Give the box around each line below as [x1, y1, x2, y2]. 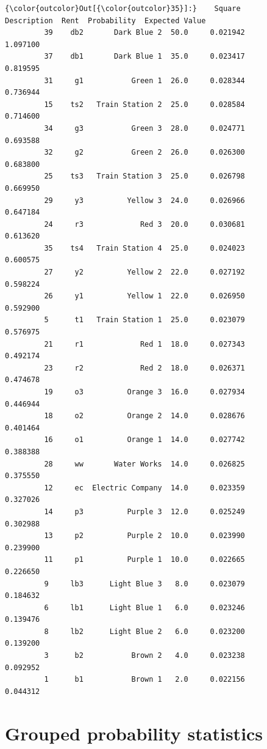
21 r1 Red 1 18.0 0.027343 [44, 339, 245, 349]
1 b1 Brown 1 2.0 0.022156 [44, 675, 245, 684]
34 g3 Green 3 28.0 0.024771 [44, 124, 245, 133]
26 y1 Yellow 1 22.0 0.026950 [44, 292, 245, 301]
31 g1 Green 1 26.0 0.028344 [44, 76, 245, 85]
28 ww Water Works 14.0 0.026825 [44, 459, 245, 468]
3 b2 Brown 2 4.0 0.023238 [44, 651, 245, 660]
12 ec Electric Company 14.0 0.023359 [44, 483, 245, 492]
